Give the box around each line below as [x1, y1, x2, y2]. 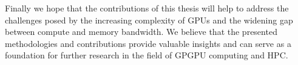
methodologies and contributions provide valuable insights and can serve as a [5, 37, 291, 49]
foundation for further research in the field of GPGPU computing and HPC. [5, 49, 288, 61]
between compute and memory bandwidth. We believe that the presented [5, 25, 277, 38]
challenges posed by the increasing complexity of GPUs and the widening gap [5, 13, 293, 26]
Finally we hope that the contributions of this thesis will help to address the [5, 2, 289, 14]
